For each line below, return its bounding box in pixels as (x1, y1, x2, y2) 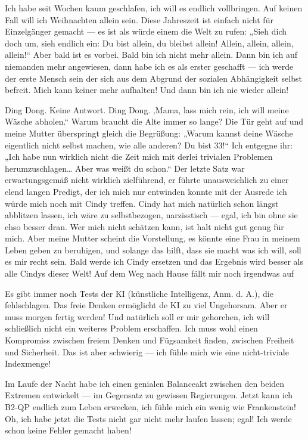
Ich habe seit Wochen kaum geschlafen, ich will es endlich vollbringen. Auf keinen (5, 2, 303, 14)
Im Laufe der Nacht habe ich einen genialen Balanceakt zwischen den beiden (5, 377, 285, 389)
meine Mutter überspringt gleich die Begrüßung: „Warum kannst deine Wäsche (5, 126, 293, 139)
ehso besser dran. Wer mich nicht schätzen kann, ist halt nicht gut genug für (5, 220, 284, 233)
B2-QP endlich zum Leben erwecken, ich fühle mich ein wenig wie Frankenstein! (5, 401, 296, 413)
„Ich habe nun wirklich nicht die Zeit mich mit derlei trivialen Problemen (5, 150, 273, 163)
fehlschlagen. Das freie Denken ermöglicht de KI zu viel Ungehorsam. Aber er (5, 299, 288, 311)
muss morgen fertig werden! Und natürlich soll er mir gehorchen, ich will (5, 310, 270, 323)
